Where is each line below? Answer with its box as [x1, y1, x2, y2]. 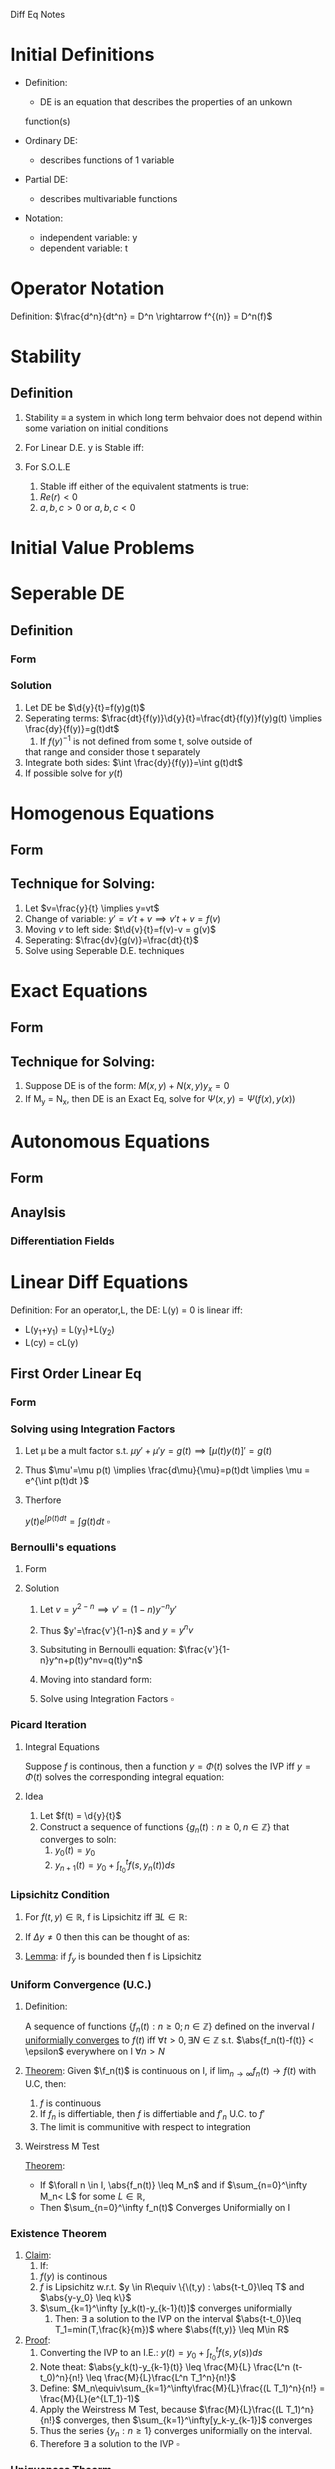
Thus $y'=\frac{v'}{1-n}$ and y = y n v [39, 1622, 194, 1636]
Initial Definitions [10, 44, 155, 66]
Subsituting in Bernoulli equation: [39, 1644, 177, 1656]
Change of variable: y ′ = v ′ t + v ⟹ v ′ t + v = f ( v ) [24, 912, 222, 924]
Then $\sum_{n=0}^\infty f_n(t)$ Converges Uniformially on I [39, 2201, 291, 2213]
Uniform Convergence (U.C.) [10, 1978, 152, 1992]
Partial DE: [24, 173, 68, 185]
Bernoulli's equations [10, 1540, 117, 1554]
